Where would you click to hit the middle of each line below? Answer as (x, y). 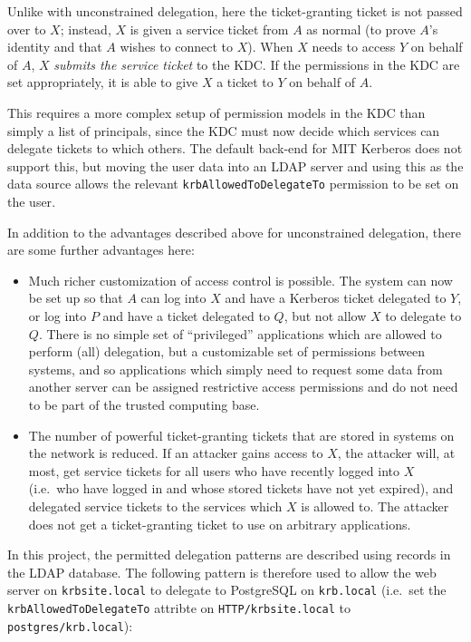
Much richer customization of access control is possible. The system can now (240, 280)
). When (270, 47)
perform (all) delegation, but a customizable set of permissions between (227, 351)
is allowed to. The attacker (375, 506)
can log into (173, 298)
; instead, (86, 29)
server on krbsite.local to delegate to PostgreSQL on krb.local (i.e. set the (227, 590)
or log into (58, 315)
